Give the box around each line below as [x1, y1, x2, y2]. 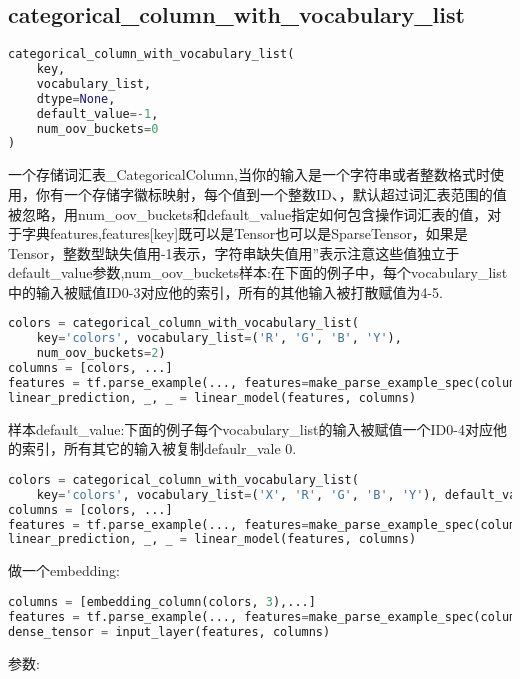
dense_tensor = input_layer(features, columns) [8, 624, 331, 639]
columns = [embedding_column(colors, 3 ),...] [8, 594, 316, 609]
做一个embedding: [8, 560, 121, 581]
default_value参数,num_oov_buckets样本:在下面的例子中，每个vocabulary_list [8, 262, 508, 283]
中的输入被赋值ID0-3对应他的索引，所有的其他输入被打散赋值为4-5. [8, 281, 443, 302]
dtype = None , [36, 91, 116, 106]
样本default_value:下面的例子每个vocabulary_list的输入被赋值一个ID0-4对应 [8, 418, 493, 439]
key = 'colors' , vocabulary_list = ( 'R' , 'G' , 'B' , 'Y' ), [36, 331, 402, 346]
